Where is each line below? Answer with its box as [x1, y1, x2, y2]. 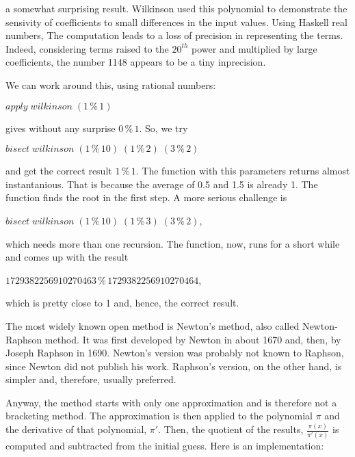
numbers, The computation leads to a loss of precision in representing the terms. [5, 28, 343, 42]
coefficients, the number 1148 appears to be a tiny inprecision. [5, 55, 266, 69]
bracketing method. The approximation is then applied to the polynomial [5, 408, 313, 423]
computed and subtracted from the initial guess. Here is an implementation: [5, 438, 324, 452]
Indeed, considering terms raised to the [5, 41, 169, 55]
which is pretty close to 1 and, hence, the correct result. [5, 296, 239, 310]
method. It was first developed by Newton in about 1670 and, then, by [44, 332, 341, 346]
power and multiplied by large [192, 41, 317, 55]
